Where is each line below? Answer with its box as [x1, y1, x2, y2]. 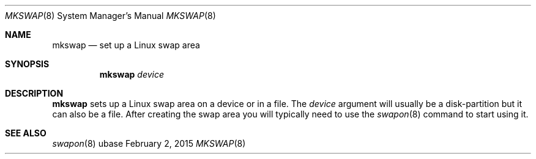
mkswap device [99, 69, 164, 79]
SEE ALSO [5, 128, 47, 138]
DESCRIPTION [5, 88, 64, 98]
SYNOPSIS [5, 59, 50, 69]
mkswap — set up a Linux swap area [52, 40, 200, 50]
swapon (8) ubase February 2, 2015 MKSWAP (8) [52, 138, 246, 149]
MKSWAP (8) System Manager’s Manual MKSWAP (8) [5, 10, 216, 21]
